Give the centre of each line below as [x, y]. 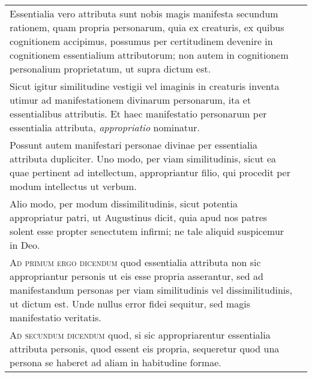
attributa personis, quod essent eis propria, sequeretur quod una [145, 349]
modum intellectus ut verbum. [73, 186]
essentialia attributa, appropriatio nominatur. [105, 127]
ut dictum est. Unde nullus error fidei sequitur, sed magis [130, 304]
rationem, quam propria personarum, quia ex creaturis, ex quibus [147, 27]
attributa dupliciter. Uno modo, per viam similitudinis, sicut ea [143, 159]
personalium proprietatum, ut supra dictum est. [110, 69]
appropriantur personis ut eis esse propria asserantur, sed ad [136, 276]
